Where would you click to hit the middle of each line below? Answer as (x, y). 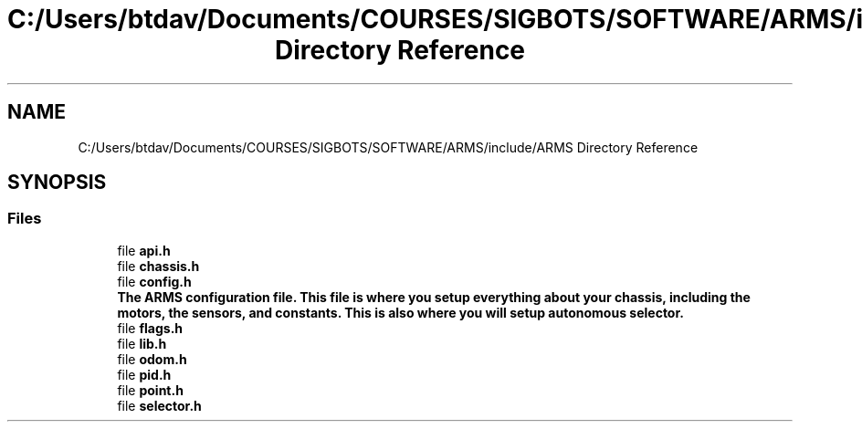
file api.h (144, 250)
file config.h (154, 281)
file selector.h (159, 405)
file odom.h (152, 359)
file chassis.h (158, 266)
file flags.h (150, 328)
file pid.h (144, 374)
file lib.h (142, 343)
